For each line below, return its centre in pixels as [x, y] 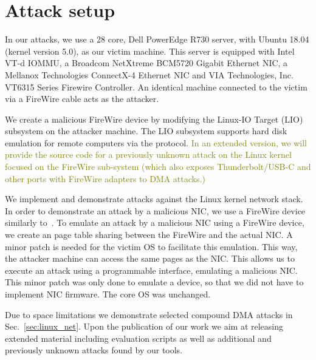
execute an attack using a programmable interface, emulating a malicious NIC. [151, 270]
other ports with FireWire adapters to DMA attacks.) [105, 178]
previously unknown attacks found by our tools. [94, 350]
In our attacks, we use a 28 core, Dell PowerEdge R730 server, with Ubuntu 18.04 [157, 39]
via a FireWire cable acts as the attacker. [82, 99]
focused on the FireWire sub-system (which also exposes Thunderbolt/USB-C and [158, 167]
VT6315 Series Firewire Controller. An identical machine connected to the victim [156, 87]
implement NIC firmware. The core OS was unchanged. [108, 294]
